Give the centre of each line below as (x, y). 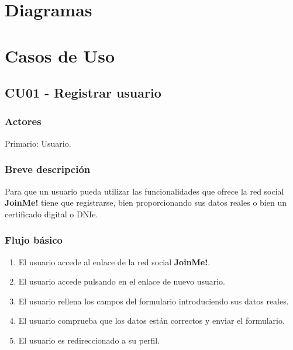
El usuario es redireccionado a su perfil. (89, 340)
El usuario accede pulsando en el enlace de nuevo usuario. (122, 281)
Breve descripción (48, 169)
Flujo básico (34, 240)
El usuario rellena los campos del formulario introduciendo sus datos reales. (154, 301)
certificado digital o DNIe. (51, 214)
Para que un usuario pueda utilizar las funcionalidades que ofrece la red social (144, 191)
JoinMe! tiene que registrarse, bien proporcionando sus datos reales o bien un (146, 202)
